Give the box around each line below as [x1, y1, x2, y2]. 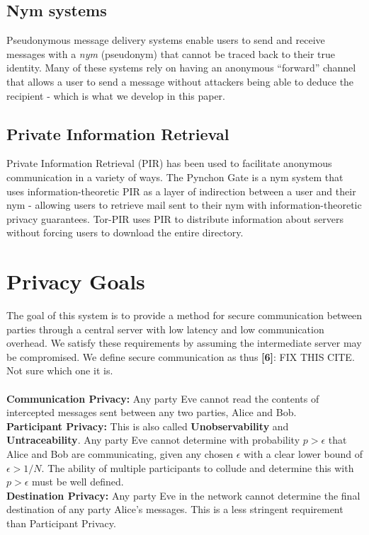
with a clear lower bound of [243, 447, 363, 461]
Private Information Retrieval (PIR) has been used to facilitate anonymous [6, 156, 332, 171]
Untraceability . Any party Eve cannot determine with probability [6, 432, 300, 447]
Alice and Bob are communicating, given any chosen [6, 447, 233, 461]
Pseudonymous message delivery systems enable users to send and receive [6, 33, 325, 47]
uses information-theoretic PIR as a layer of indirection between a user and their [6, 183, 356, 198]
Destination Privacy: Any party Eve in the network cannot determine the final [6, 488, 361, 502]
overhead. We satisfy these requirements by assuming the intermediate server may [6, 335, 362, 350]
